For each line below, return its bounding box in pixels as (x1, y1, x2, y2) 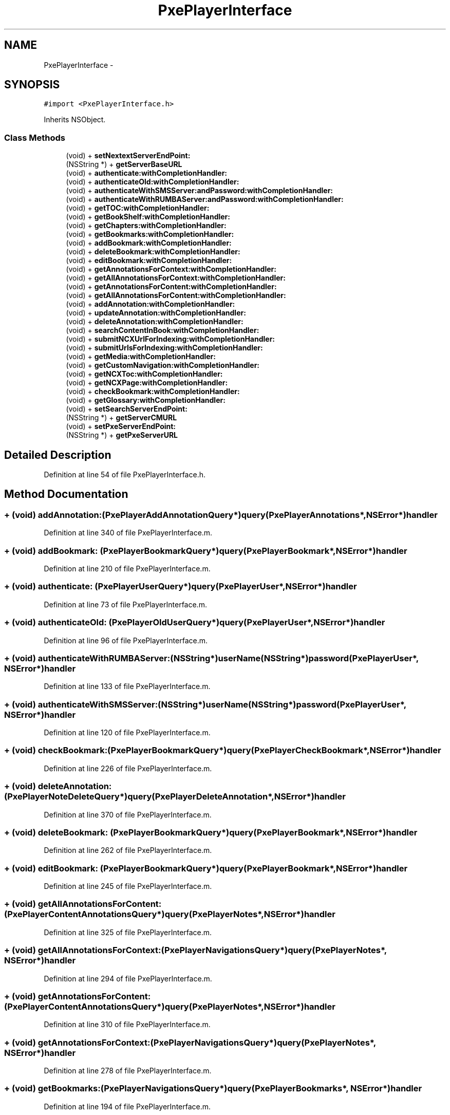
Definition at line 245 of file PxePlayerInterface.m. (44, 882, 212, 890)
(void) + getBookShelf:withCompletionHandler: (66, 212, 230, 221)
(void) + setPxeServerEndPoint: (66, 422, 176, 431)
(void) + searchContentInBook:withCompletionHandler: (66, 326, 259, 335)
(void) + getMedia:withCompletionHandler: (66, 352, 216, 361)
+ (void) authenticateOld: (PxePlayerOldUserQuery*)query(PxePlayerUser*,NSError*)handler (4, 617, 385, 628)
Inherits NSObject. (44, 115, 106, 124)
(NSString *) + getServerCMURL (66, 413, 177, 422)
